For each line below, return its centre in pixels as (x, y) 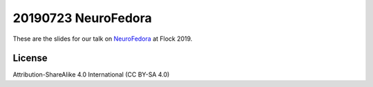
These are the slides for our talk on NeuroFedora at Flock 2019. (103, 39)
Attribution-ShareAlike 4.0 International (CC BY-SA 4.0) (91, 75)
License (30, 58)
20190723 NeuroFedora (82, 18)
